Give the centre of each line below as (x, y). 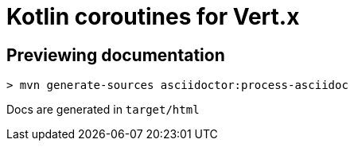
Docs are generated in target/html (103, 110)
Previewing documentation (116, 55)
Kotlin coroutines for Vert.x (153, 17)
